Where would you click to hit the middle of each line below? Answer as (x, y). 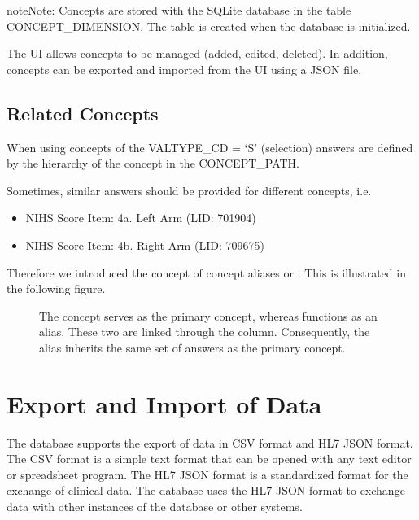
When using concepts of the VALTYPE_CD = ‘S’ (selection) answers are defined (210, 147)
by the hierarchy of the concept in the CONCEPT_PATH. (153, 163)
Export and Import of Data (164, 403)
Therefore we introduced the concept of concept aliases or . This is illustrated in (206, 272)
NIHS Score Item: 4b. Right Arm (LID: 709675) (145, 245)
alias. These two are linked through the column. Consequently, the (205, 332)
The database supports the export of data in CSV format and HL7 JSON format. (210, 442)
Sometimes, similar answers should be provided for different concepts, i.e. (189, 190)
